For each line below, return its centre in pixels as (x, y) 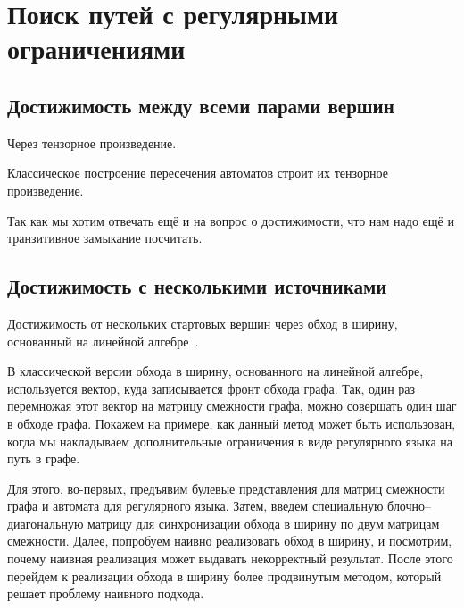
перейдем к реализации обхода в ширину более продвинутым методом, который (224, 575)
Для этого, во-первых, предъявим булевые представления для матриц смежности (226, 488)
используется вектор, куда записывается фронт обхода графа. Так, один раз (211, 388)
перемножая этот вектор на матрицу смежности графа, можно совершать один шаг (232, 406)
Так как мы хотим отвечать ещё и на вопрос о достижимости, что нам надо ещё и (231, 220)
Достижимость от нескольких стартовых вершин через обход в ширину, (203, 323)
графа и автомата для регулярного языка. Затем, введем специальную (195, 506)
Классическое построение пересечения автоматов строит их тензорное (198, 173)
